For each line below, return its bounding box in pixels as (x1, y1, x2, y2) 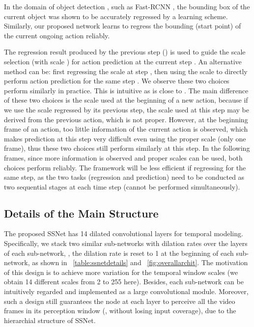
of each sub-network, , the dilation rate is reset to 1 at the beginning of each (4, 247, 234, 258)
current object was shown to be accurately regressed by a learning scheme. (4, 11, 228, 21)
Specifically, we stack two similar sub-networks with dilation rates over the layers (4, 238, 248, 248)
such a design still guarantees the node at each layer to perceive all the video (4, 296, 235, 306)
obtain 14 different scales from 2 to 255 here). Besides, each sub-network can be (4, 276, 244, 287)
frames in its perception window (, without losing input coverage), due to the (4, 305, 236, 316)
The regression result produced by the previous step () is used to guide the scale (4, 47, 246, 57)
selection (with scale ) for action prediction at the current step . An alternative (4, 56, 242, 66)
